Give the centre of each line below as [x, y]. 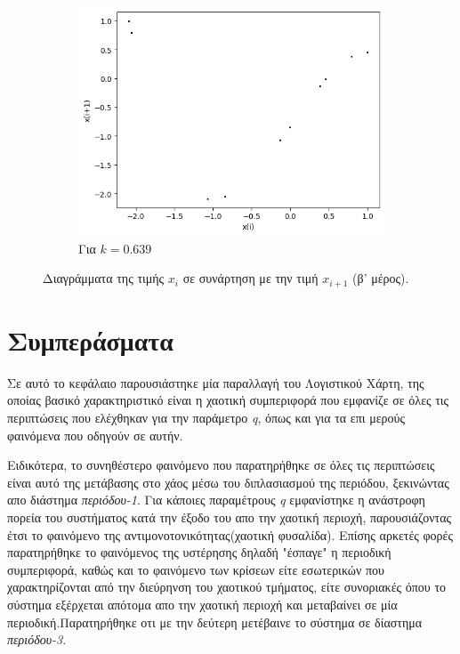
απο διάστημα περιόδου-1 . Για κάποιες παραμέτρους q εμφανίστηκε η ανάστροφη [216, 500]
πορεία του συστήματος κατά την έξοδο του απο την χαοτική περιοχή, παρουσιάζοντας [230, 517]
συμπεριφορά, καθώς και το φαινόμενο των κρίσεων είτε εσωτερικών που [196, 569]
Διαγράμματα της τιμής [104, 278]
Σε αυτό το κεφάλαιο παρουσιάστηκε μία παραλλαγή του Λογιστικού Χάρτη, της [216, 382]
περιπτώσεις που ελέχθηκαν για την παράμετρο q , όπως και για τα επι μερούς [206, 418]
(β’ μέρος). [381, 278]
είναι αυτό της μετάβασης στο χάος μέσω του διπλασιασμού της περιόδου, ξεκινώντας [228, 482]
